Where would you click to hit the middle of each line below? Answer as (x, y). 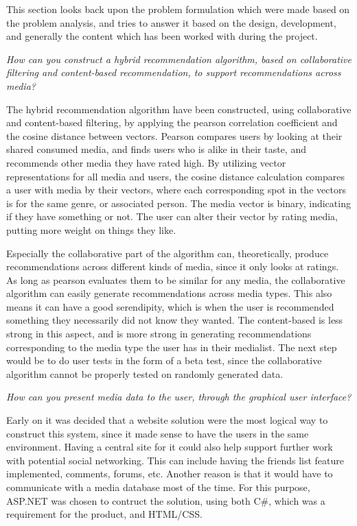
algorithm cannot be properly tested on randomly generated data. (145, 373)
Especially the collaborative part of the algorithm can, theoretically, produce (168, 253)
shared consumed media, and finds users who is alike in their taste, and (156, 149)
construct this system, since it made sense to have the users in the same (158, 433)
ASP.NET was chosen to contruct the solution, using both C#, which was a (166, 500)
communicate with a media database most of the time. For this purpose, (158, 487)
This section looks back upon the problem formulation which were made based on (178, 9)
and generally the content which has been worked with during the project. (162, 36)
